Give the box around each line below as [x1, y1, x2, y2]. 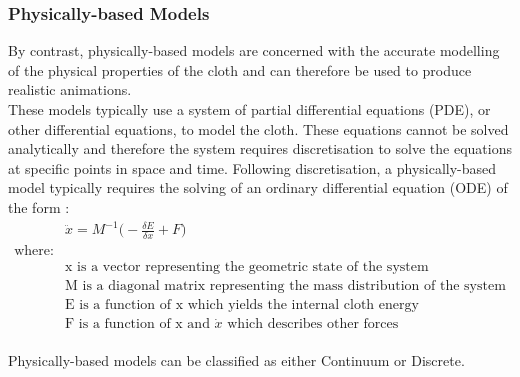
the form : [8, 196, 70, 217]
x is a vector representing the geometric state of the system [65, 259, 429, 274]
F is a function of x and [65, 317, 210, 332]
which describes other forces [227, 317, 399, 332]
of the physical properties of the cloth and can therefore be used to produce [8, 59, 472, 80]
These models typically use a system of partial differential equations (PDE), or [8, 99, 491, 119]
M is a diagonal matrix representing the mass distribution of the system [65, 279, 506, 293]
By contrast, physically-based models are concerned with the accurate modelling [8, 40, 500, 61]
